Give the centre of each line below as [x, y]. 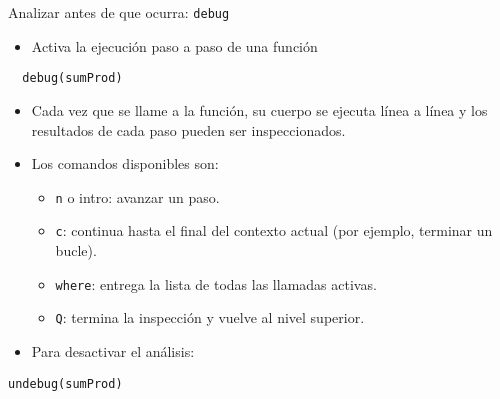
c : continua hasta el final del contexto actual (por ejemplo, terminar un [274, 230]
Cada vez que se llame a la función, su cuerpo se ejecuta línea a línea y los [259, 109]
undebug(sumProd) [65, 383]
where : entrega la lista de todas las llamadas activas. [216, 283]
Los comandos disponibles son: [125, 163]
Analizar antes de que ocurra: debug [119, 12]
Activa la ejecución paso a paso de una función [174, 45]
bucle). [76, 250]
